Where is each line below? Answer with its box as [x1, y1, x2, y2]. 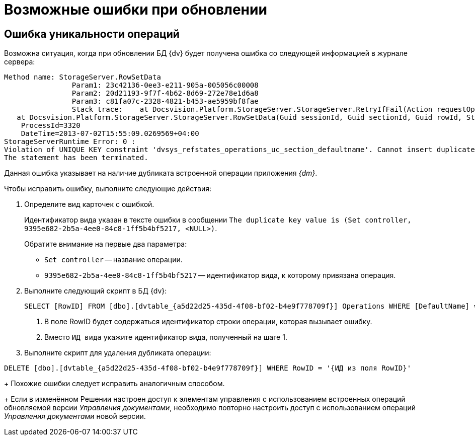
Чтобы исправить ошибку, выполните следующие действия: [4, 184, 211, 193]
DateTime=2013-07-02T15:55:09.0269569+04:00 [21, 129, 199, 138]
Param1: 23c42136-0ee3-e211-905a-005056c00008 [71, 81, 259, 90]
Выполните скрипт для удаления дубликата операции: [24, 348, 211, 357]
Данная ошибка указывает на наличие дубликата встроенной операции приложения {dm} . [4, 169, 318, 178]
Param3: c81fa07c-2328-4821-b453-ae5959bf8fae [71, 97, 259, 106]
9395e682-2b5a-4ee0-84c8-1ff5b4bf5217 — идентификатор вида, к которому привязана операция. [44, 271, 396, 280]
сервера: [4, 57, 35, 66]
